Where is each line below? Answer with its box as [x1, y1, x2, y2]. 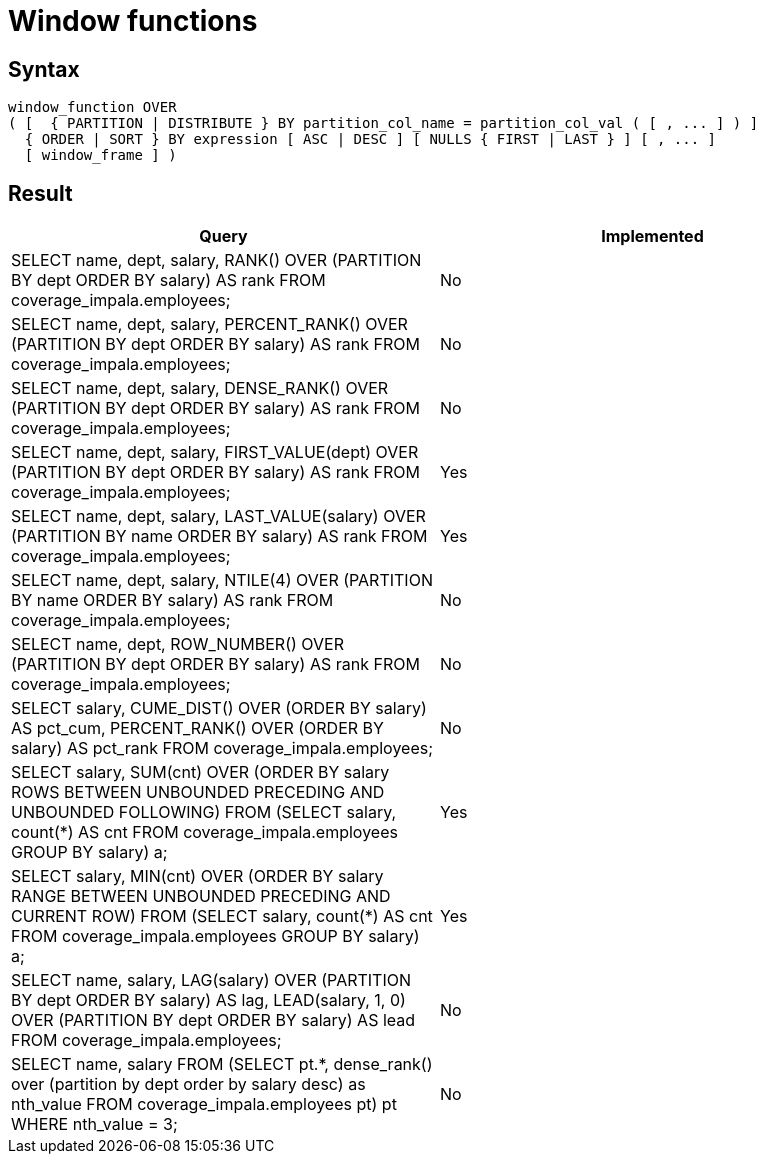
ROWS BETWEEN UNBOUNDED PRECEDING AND [11, 782, 385, 803]
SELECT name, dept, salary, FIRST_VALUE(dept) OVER [11, 442, 419, 463]
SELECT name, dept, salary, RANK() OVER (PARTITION [11, 250, 422, 271]
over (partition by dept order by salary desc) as [11, 1074, 366, 1095]
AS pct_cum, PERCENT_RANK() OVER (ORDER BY [11, 718, 384, 739]
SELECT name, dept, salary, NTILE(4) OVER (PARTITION [11, 570, 433, 591]
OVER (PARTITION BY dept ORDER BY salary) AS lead [11, 1010, 416, 1031]
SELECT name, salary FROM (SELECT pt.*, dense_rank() [11, 1054, 433, 1075]
